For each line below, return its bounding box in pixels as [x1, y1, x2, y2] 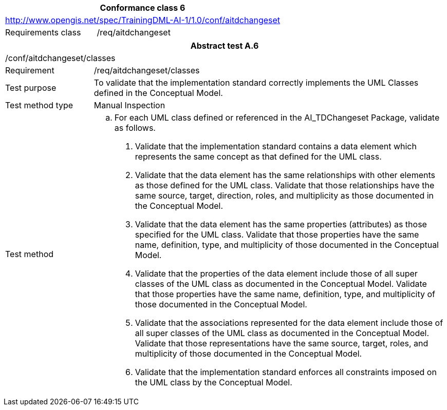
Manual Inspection [94, 100, 165, 110]
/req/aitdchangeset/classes [94, 65, 200, 75]
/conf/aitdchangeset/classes [5, 53, 116, 63]
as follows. [114, 123, 156, 133]
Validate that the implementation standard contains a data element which [135, 141, 417, 151]
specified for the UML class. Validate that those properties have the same [135, 229, 419, 240]
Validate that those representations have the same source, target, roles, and [135, 338, 429, 348]
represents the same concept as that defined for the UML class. [135, 151, 382, 162]
